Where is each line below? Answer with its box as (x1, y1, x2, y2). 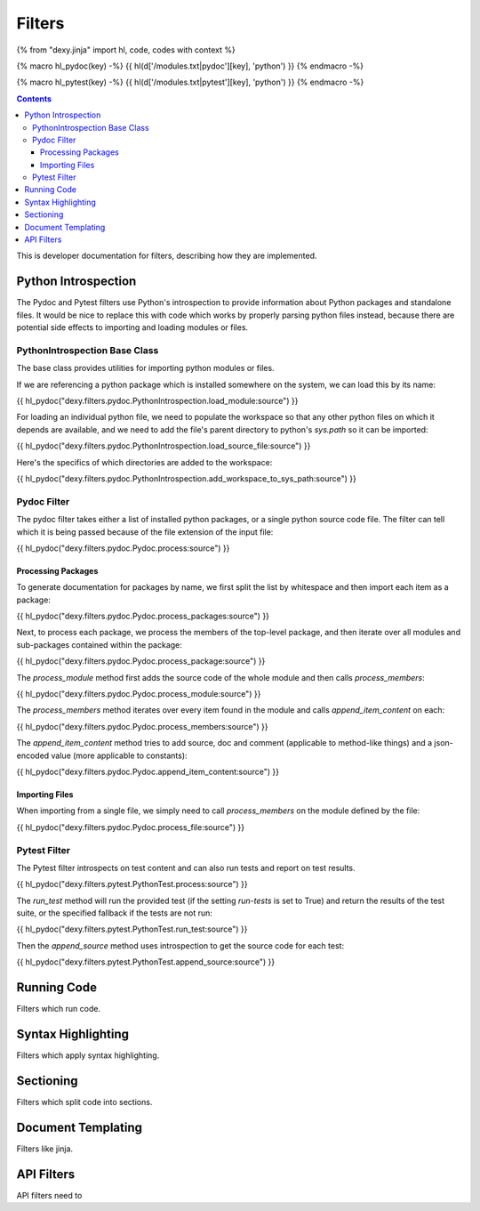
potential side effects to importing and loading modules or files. (16, 322, 249, 333)
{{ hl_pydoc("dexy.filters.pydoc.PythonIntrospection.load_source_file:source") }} (16, 440, 311, 451)
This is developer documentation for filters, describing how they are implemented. (16, 250, 317, 262)
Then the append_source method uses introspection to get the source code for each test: (16, 940, 345, 951)
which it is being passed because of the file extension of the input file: (16, 526, 274, 537)
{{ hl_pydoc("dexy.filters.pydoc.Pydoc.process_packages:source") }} (16, 610, 270, 622)
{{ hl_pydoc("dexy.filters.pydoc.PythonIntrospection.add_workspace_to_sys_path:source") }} (16, 472, 357, 484)
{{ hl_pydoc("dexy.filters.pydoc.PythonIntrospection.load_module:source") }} (16, 396, 299, 407)
